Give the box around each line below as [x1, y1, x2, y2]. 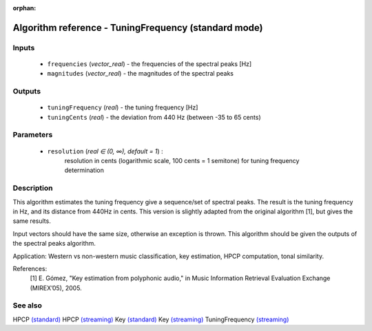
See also [12, 301, 43, 310]
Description [12, 183, 53, 193]
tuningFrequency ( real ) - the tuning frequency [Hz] [47, 103, 198, 111]
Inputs [12, 43, 35, 52]
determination [64, 166, 105, 175]
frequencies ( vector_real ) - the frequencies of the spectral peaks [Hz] [47, 59, 252, 68]
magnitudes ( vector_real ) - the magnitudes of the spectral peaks [47, 70, 234, 78]
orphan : [12, 4, 37, 12]
